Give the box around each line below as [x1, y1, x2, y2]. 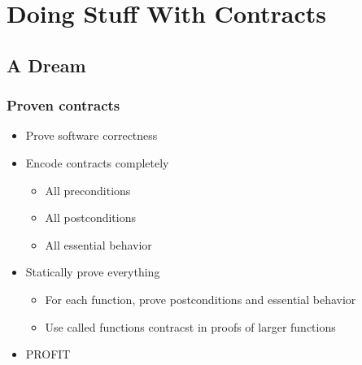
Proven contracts [7, 95, 120, 115]
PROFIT [25, 345, 71, 363]
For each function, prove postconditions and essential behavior [45, 290, 356, 307]
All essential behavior [45, 236, 152, 253]
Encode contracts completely [25, 154, 169, 171]
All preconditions [45, 181, 131, 198]
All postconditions [45, 209, 136, 226]
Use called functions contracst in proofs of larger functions [45, 318, 336, 335]
